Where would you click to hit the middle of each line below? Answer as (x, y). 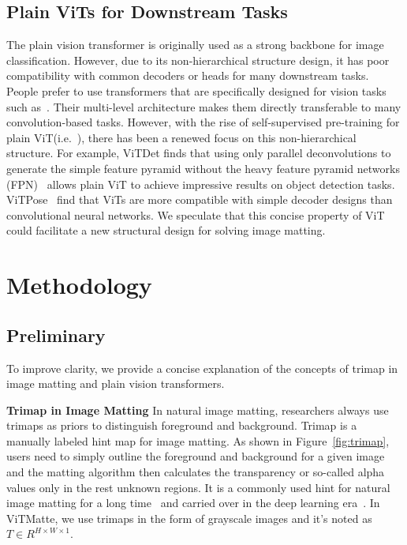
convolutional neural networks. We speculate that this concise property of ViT (196, 214)
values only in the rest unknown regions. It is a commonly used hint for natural (198, 487)
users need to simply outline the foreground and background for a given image (196, 456)
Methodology (79, 285)
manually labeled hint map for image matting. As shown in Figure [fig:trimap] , (198, 440)
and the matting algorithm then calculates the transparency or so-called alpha (196, 472)
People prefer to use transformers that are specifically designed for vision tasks (196, 90)
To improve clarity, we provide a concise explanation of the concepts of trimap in (202, 368)
